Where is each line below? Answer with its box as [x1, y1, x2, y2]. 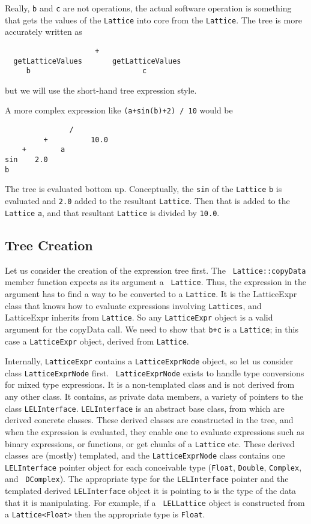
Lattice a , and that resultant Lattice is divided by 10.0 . [5, 206, 220, 218]
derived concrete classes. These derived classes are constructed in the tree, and [5, 414, 294, 426]
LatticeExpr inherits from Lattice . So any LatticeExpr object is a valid [5, 311, 273, 324]
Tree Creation [5, 235, 93, 254]
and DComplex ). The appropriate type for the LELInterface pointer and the [5, 472, 289, 485]
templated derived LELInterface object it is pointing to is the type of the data [5, 484, 297, 497]
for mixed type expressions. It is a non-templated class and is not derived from [5, 378, 295, 391]
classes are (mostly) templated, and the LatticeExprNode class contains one [5, 449, 285, 462]
